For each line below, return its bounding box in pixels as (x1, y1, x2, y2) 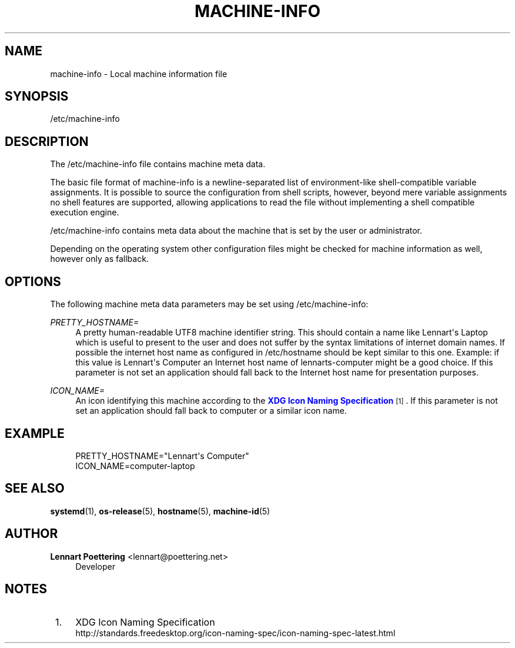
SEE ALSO (5, 481, 65, 496)
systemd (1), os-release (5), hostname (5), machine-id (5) (50, 506, 270, 516)
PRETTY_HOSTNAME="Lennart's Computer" (75, 450, 249, 461)
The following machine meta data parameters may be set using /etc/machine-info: (50, 299, 369, 310)
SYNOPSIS (5, 89, 69, 104)
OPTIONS (5, 274, 61, 289)
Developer (75, 561, 115, 571)
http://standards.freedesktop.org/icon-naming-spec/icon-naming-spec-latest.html (75, 627, 396, 638)
